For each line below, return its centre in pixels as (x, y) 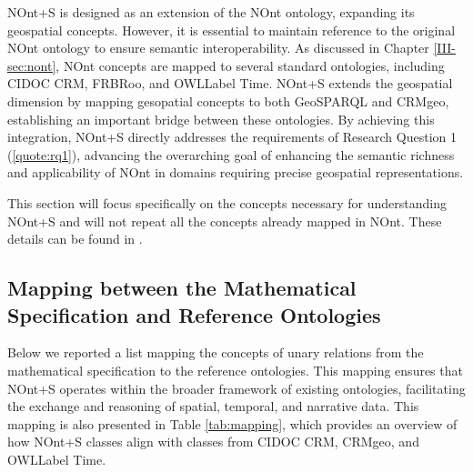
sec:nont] (32, 65)
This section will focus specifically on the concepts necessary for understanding (227, 202)
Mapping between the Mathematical (182, 288)
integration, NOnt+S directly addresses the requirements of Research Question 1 (232, 137)
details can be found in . (75, 239)
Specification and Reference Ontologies (194, 314)
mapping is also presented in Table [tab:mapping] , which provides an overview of (232, 423)
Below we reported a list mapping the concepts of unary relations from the (216, 352)
